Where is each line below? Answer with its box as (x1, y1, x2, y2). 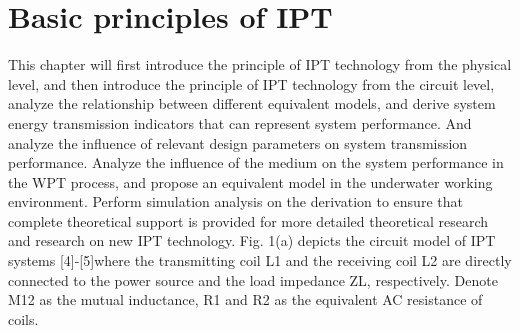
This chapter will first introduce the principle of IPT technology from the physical (8, 54, 512, 75)
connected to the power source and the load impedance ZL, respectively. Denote (8, 269, 498, 290)
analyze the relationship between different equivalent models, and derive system (8, 93, 496, 114)
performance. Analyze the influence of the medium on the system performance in (8, 152, 504, 173)
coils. (8, 308, 39, 329)
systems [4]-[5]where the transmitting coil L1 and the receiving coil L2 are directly (8, 250, 512, 271)
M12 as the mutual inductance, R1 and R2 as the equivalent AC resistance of (8, 289, 483, 310)
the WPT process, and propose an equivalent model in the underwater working (8, 171, 493, 192)
